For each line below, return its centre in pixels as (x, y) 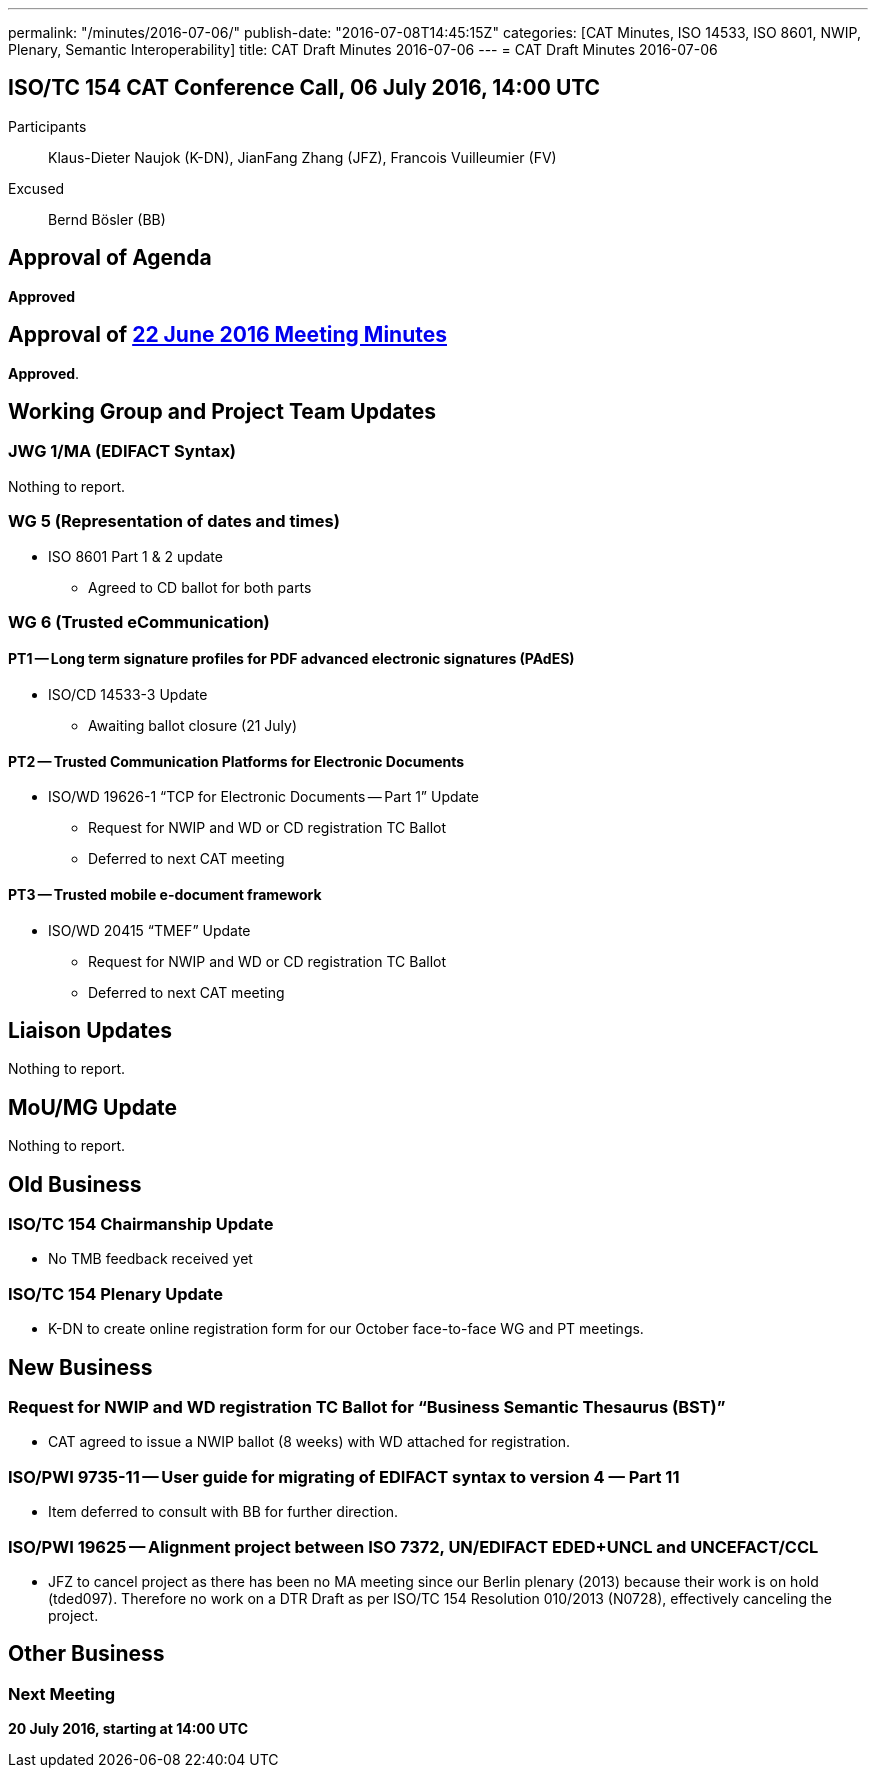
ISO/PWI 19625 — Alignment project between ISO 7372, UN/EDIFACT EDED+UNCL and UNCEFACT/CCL (413, 1546)
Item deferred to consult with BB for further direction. (223, 1512)
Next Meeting (62, 1693)
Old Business (75, 1184)
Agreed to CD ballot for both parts (200, 587)
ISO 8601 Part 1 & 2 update (135, 556)
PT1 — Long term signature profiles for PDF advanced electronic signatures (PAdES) (291, 659)
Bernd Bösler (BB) (107, 219)
